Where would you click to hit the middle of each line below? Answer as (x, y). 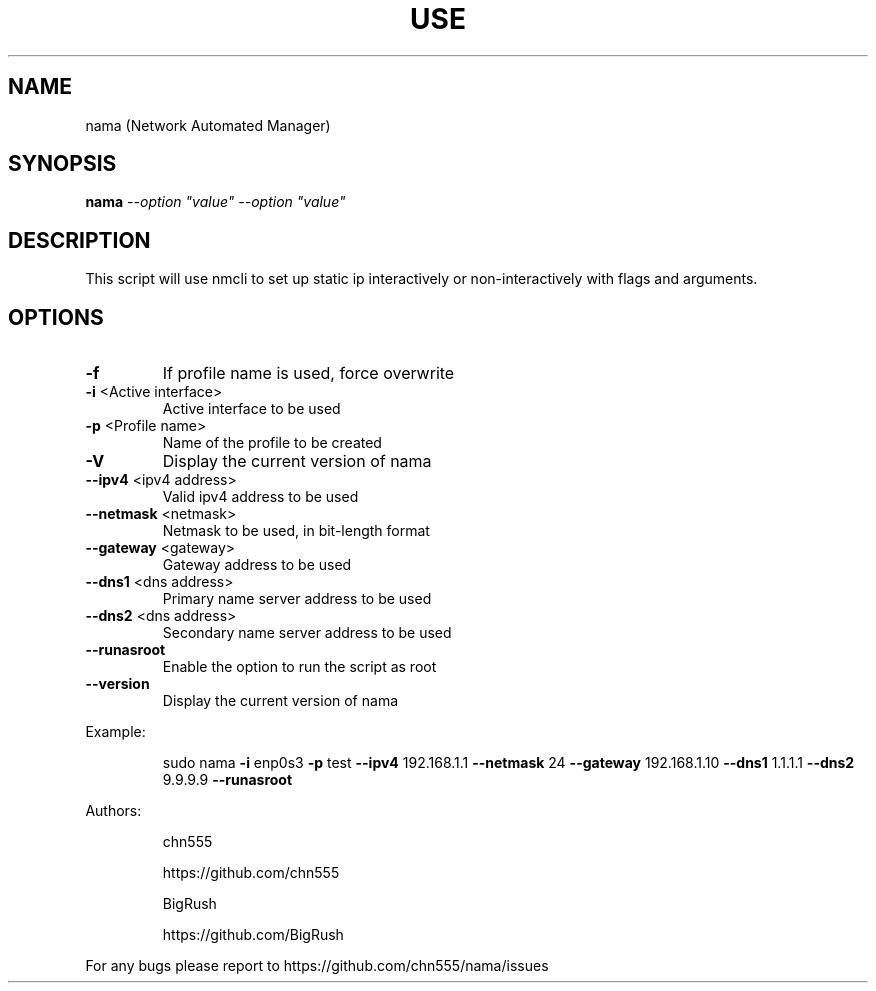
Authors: (113, 811)
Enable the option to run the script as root (299, 667)
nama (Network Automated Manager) (208, 125)
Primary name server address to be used (297, 599)
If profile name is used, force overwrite (308, 373)
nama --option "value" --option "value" (215, 202)
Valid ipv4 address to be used (260, 497)
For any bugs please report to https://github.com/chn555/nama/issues (317, 966)
